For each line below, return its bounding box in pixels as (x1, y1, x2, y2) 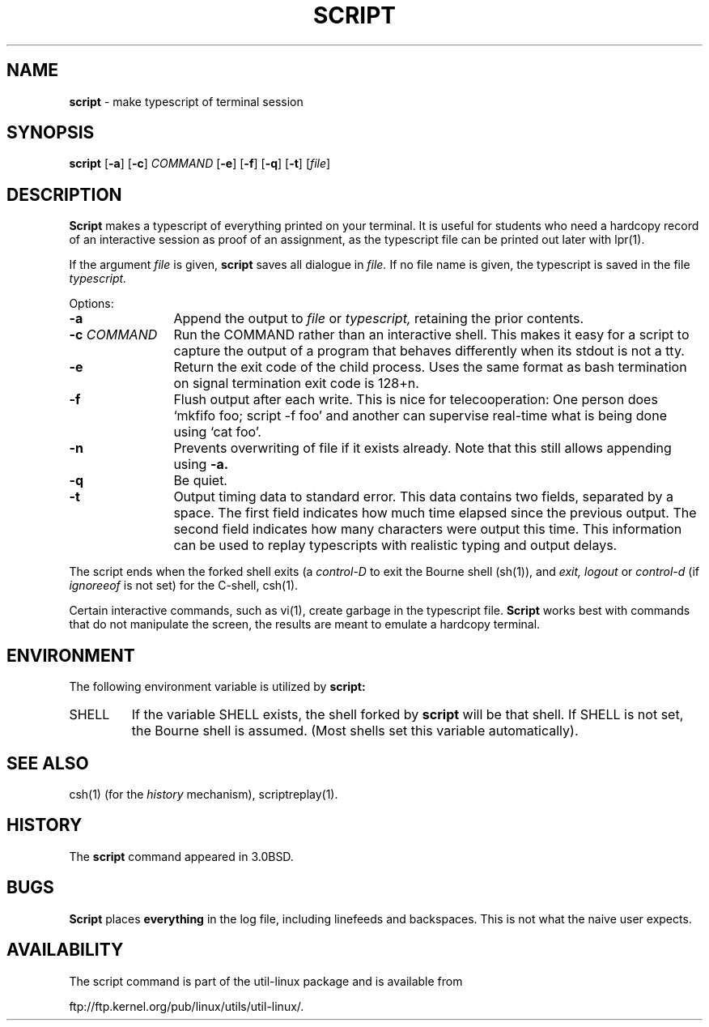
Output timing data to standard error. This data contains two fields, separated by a (173, 488, 673, 505)
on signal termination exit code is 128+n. (173, 375, 419, 392)
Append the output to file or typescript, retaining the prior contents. (173, 310, 584, 327)
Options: (69, 296, 114, 311)
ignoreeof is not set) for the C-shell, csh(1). (69, 578, 299, 593)
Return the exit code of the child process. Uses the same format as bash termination (173, 359, 687, 376)
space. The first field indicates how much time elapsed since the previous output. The (173, 505, 697, 522)
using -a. (173, 456, 229, 473)
